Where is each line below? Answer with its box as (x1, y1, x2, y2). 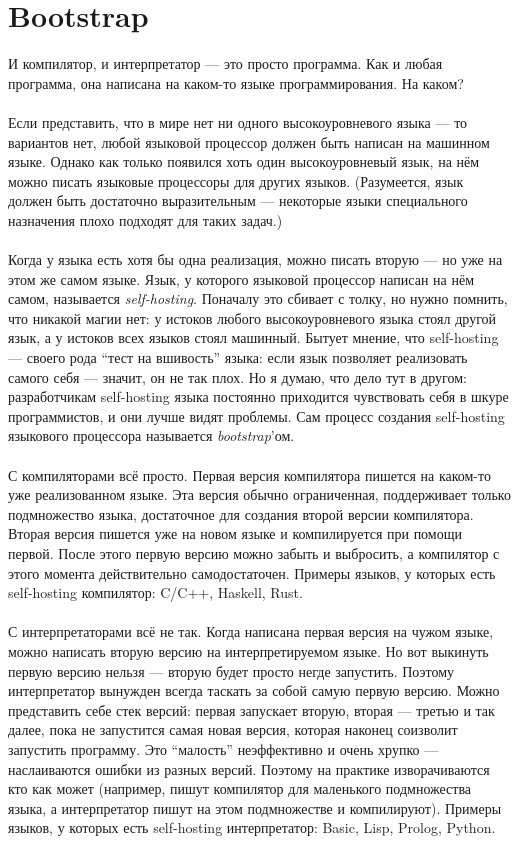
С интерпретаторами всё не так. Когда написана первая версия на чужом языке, (8, 621, 494, 642)
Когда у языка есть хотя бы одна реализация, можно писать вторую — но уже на (8, 249, 503, 270)
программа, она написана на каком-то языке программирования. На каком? (8, 72, 464, 93)
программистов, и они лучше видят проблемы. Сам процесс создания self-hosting (8, 405, 505, 426)
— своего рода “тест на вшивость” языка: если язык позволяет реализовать (8, 347, 468, 368)
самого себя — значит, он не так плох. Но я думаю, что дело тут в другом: (8, 366, 467, 387)
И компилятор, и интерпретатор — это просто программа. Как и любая (8, 53, 443, 74)
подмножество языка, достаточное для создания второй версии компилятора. (8, 503, 474, 524)
